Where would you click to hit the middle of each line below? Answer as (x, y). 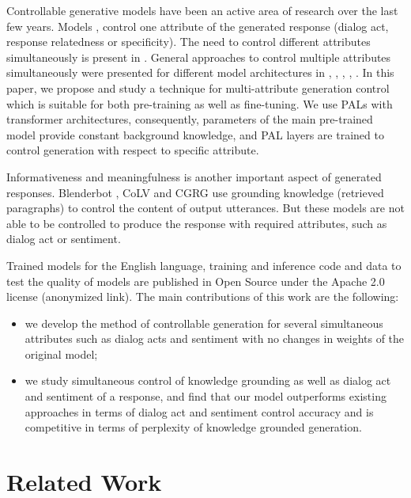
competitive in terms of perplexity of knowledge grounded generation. (193, 427)
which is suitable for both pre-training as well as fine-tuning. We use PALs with (200, 103)
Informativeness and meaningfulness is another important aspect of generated (194, 176)
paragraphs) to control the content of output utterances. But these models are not (205, 208)
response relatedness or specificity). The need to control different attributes (189, 42)
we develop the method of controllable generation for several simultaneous (204, 323)
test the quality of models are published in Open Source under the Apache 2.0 (196, 281)
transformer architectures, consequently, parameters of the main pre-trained (190, 119)
